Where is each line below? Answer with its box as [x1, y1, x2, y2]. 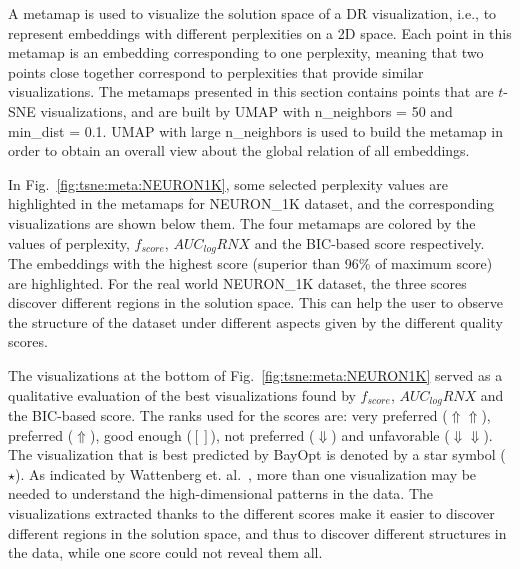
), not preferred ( [210, 424, 315, 445]
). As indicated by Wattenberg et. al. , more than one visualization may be [15, 463, 477, 484]
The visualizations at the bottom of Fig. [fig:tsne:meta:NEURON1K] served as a [8, 364, 503, 385]
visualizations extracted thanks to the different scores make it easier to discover [8, 502, 495, 523]
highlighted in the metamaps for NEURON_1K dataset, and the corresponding [8, 193, 495, 214]
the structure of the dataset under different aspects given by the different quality [8, 311, 503, 332]
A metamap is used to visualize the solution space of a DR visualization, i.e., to [8, 3, 497, 23]
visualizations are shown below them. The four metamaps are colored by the [8, 212, 476, 233]
